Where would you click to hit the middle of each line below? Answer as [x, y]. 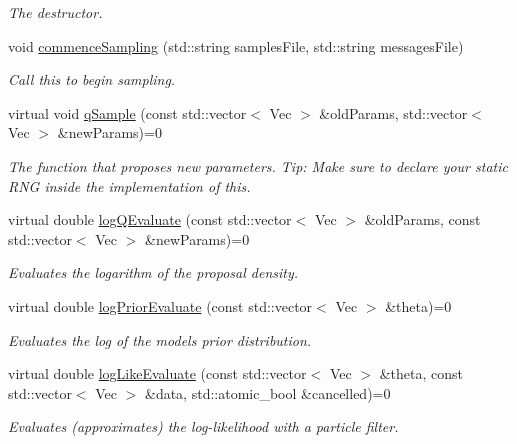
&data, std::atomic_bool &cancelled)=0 [267, 392]
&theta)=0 [418, 305]
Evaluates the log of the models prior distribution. [160, 339]
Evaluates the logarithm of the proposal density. [153, 272]
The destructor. [55, 12]
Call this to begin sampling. [92, 79]
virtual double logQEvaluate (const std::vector [150, 219]
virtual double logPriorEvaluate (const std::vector [160, 305]
